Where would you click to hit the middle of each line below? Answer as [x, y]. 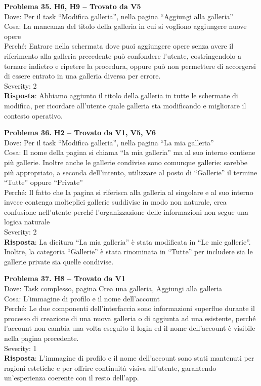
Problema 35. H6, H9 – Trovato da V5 [73, 6]
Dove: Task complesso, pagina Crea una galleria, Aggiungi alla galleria [113, 288]
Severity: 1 [20, 348]
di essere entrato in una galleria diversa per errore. [82, 76]
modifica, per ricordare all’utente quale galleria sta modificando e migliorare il [125, 105]
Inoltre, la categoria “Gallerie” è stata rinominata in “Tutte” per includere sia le [128, 252]
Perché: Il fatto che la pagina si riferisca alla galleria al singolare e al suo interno [129, 192]
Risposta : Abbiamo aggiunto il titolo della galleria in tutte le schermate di [121, 95]
